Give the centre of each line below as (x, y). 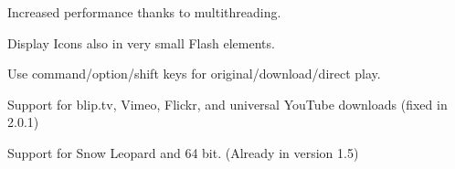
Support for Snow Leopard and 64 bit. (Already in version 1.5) (183, 152)
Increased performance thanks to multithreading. (144, 12)
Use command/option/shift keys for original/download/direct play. (194, 74)
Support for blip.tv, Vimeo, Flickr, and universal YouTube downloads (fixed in (227, 104)
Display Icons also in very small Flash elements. (141, 42)
